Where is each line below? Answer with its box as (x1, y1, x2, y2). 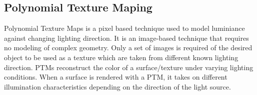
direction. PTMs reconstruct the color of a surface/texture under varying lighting (4, 62, 253, 72)
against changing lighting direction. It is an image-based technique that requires (4, 32, 249, 43)
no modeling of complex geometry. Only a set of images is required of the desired (4, 42, 252, 53)
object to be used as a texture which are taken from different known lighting (4, 52, 238, 62)
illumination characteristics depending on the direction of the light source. (4, 81, 231, 92)
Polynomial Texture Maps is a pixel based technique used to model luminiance (4, 23, 245, 33)
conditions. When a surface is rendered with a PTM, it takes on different (4, 72, 227, 82)
